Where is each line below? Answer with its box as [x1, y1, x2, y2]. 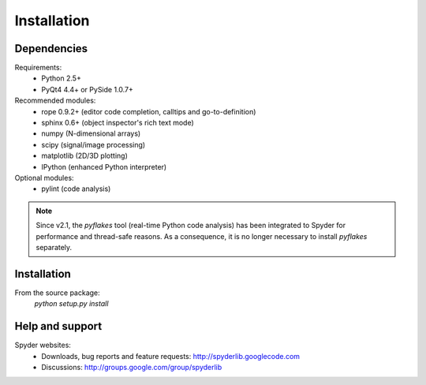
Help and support [14, 320, 103, 333]
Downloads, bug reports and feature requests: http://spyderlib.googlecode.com [41, 351, 300, 361]
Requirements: [14, 63, 62, 73]
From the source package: [14, 288, 100, 297]
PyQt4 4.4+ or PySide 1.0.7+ [41, 84, 134, 94]
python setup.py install [34, 299, 109, 308]
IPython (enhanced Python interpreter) [41, 162, 167, 171]
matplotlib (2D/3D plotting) [41, 151, 128, 161]
